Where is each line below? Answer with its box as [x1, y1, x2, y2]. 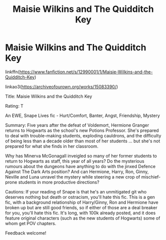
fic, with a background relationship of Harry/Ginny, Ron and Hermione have [5, 199, 159, 205]
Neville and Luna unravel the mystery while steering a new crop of [5, 174, 140, 180]
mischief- [141, 174, 161, 180]
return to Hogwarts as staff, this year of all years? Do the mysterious [5, 158, 145, 164]
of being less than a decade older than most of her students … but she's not [5, 138, 161, 144]
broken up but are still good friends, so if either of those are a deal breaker [5, 204, 158, 210]
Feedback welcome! [5, 230, 47, 236]
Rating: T [5, 103, 24, 109]
